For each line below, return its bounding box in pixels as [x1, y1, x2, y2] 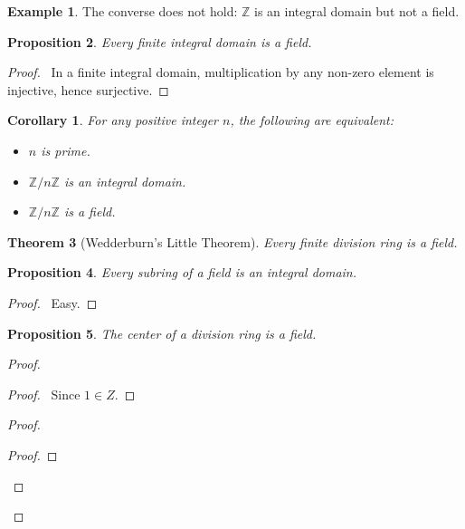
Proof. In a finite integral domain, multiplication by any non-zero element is [7, 63, 434, 82]
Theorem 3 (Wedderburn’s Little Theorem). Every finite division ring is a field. [7, 232, 458, 251]
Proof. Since [7, 384, 81, 403]
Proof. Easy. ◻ [7, 293, 98, 312]
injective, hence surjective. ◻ [7, 80, 169, 99]
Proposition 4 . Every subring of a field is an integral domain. [7, 263, 357, 282]
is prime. [41, 140, 90, 159]
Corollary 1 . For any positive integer [7, 111, 219, 130]
